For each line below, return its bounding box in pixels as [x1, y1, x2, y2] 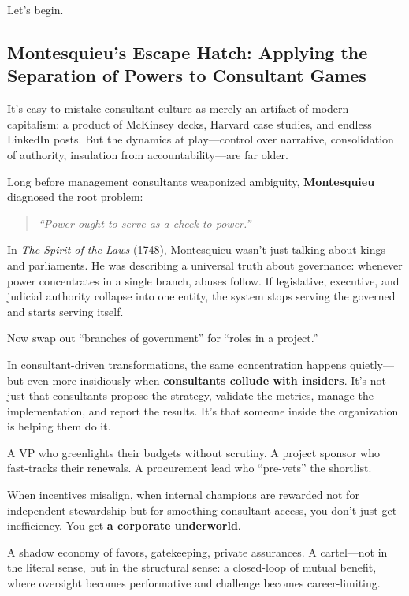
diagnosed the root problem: [7, 188, 143, 205]
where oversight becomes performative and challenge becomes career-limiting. [7, 575, 381, 591]
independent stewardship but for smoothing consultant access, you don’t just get [7, 501, 397, 518]
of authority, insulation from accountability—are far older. [7, 146, 288, 162]
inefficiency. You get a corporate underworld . [7, 517, 241, 534]
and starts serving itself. [7, 303, 124, 319]
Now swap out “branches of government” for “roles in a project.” [7, 330, 318, 346]
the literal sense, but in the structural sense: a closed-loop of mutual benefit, [7, 559, 377, 576]
